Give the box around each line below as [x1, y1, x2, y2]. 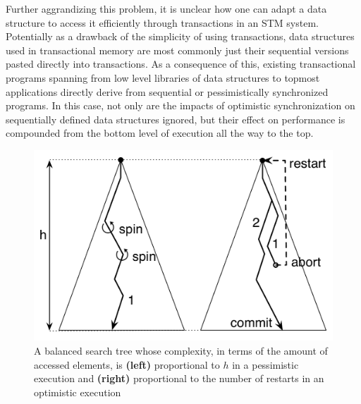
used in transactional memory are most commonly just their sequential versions [6, 42, 349, 57]
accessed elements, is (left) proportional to [34, 357, 220, 372]
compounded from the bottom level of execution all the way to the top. [6, 126, 314, 140]
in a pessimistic [232, 357, 299, 372]
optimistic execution [34, 384, 121, 399]
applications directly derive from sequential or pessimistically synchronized [6, 84, 329, 99]
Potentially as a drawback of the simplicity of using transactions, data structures [6, 29, 355, 44]
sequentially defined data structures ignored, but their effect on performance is [6, 111, 345, 126]
